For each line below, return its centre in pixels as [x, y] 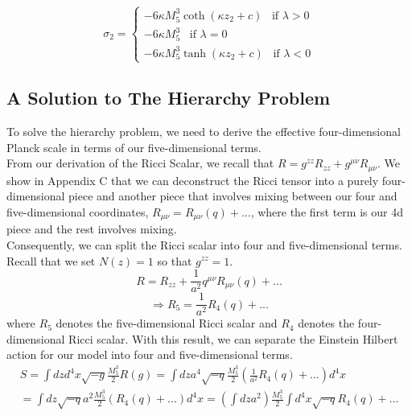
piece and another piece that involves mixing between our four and [233, 196]
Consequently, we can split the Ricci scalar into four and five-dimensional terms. [204, 244]
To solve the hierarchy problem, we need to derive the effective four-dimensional [204, 132]
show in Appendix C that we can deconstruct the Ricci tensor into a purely [193, 180]
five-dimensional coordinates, [78, 211]
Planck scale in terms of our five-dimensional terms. [134, 147]
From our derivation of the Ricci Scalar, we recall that [140, 163]
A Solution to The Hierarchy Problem [169, 98]
